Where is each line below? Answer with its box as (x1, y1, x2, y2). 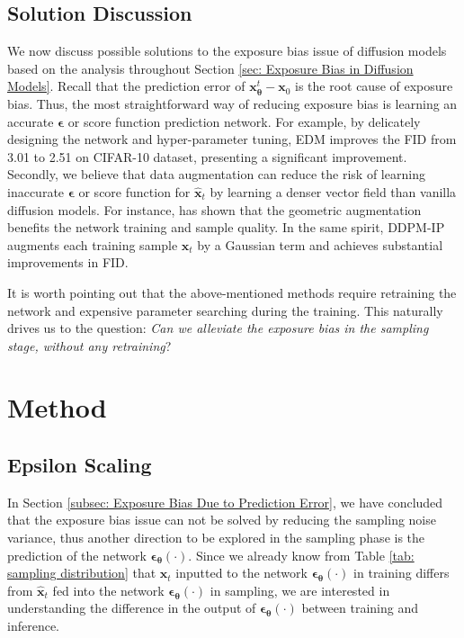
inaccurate (7, 182, 65, 201)
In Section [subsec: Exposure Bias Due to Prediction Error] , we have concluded (7, 492, 443, 511)
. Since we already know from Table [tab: (188, 545, 415, 564)
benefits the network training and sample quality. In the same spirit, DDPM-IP (7, 218, 445, 237)
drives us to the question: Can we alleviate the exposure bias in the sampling (7, 319, 429, 337)
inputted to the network (175, 563, 308, 582)
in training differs (353, 563, 450, 582)
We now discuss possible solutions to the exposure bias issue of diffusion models (7, 41, 447, 60)
